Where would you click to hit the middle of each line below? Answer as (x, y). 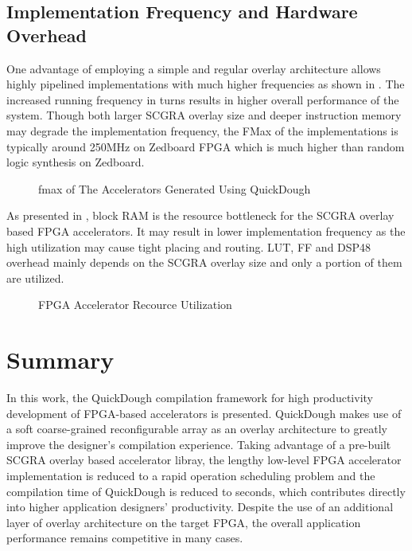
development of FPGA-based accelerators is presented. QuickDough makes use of (204, 413)
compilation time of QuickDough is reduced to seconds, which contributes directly (206, 491)
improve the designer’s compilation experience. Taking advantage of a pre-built (199, 444)
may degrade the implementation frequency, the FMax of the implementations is (202, 130)
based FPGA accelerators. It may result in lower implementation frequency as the (206, 231)
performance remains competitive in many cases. (125, 538)
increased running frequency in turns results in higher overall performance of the (203, 99)
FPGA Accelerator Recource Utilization (135, 305)
